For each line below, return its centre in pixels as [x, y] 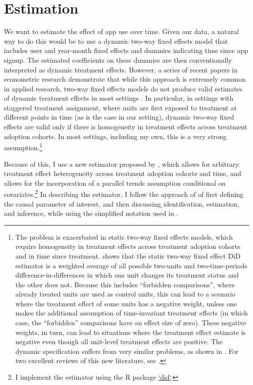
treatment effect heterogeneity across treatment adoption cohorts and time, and [123, 173]
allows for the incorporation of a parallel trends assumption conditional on [115, 183]
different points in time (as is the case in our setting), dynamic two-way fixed [119, 117]
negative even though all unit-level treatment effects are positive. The [119, 341]
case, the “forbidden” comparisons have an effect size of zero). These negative [131, 323]
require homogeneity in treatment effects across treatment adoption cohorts [128, 246]
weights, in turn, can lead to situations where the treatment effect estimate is [131, 332]
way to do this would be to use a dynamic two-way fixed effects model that [116, 41]
